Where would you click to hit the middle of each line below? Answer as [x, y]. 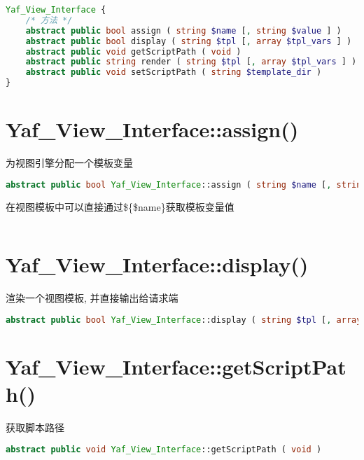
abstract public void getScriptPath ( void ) [133, 51]
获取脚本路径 [35, 427]
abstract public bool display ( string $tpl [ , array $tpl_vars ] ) [189, 41]
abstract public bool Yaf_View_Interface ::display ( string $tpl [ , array [184, 320]
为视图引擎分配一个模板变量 [69, 163]
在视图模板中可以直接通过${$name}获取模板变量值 [120, 206]
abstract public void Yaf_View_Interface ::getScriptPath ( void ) [164, 449]
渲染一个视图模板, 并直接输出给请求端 [92, 298]
